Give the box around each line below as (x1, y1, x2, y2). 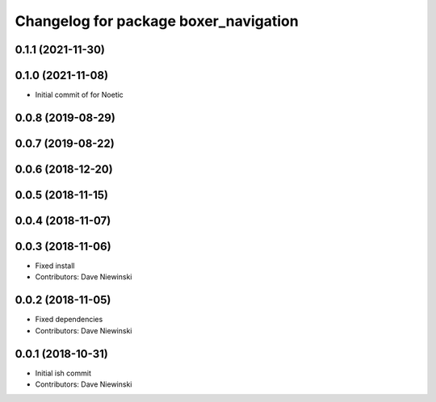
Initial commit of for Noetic (35, 90, 124, 100)
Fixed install (35, 261, 75, 270)
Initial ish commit (35, 368, 92, 378)
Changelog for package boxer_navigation (15, 12, 299, 30)
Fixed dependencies (35, 315, 103, 325)
